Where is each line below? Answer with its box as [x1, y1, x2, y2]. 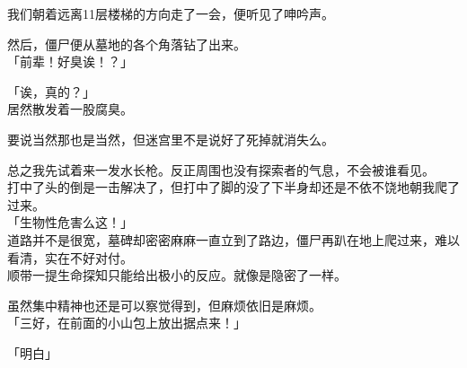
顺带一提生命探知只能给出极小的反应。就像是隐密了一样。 [7, 266, 347, 285]
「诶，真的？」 [7, 82, 95, 101]
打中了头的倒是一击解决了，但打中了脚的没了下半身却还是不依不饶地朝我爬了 [7, 178, 460, 197]
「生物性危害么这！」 [7, 213, 133, 232]
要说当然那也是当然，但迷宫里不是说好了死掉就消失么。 [7, 129, 334, 148]
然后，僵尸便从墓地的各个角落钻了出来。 [7, 34, 246, 53]
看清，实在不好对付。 [7, 248, 133, 267]
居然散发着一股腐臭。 [7, 100, 133, 118]
